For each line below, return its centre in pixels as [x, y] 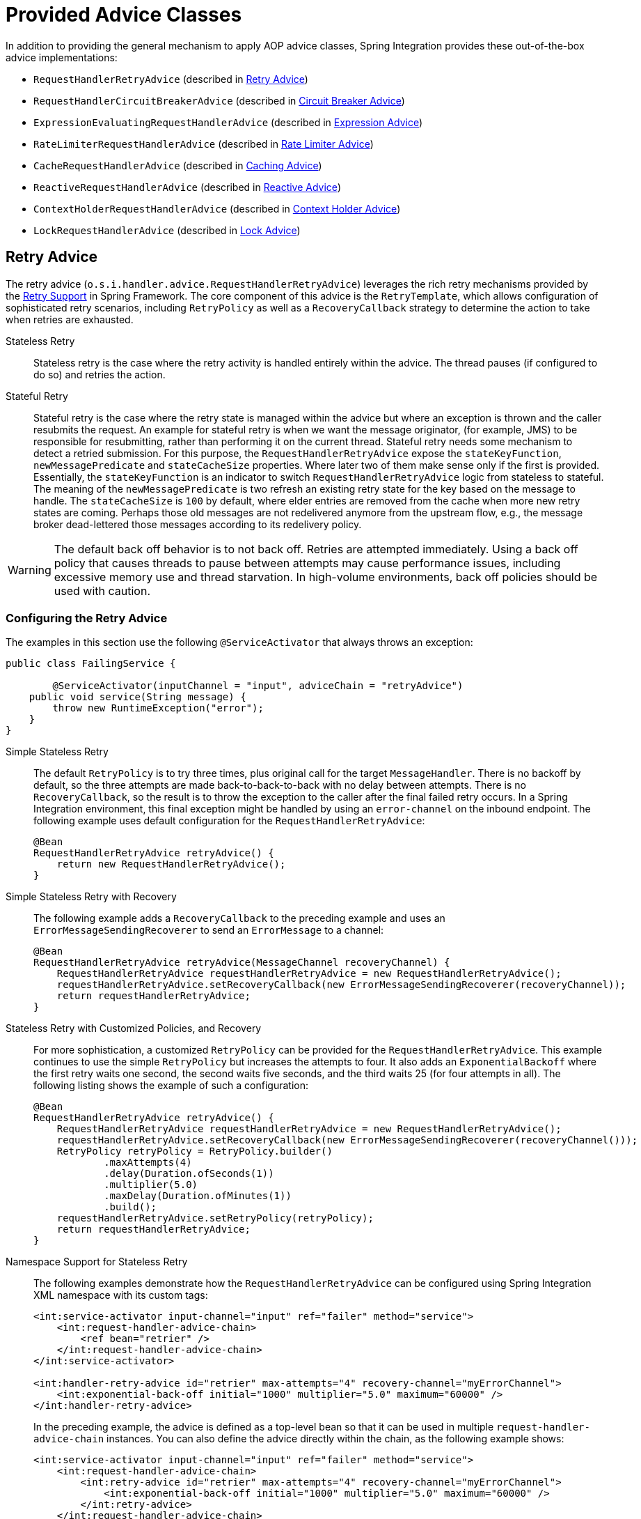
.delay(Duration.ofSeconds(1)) [189, 1174]
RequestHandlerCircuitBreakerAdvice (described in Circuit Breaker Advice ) [219, 100]
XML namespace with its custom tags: [121, 1295]
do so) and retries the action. [100, 374]
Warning [30, 570]
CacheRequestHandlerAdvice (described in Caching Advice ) [178, 165]
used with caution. [102, 591]
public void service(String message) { [137, 697]
